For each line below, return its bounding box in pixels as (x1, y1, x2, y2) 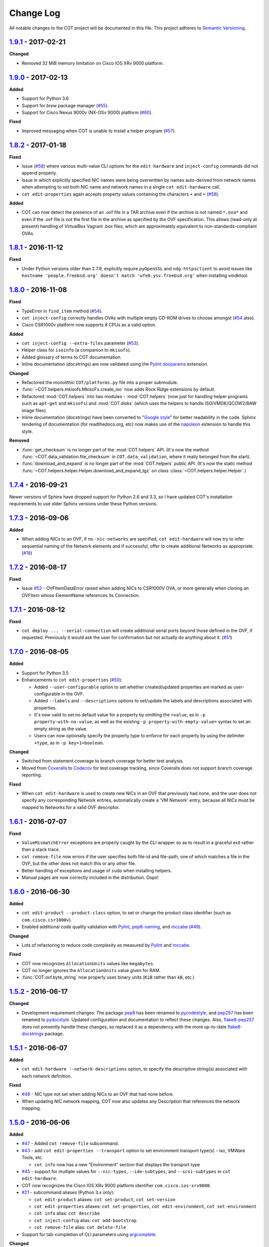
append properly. (21, 170, 57, 176)
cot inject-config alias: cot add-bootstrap (34, 1217, 137, 1223)
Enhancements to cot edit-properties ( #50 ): (21, 677, 123, 683)
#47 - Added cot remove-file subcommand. (21, 1140, 119, 1147)
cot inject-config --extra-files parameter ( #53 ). (21, 340, 139, 346)
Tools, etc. (21, 1155, 43, 1161)
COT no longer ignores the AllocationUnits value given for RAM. (21, 968, 161, 974)
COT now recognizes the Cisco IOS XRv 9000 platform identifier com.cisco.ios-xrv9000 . (21, 1182, 211, 1188)
